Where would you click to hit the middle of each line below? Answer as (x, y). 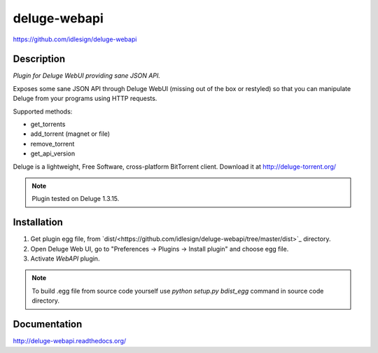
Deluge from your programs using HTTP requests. (85, 99)
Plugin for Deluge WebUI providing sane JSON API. (87, 76)
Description (39, 59)
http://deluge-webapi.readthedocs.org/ (70, 341)
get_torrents (48, 124)
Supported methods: (43, 111)
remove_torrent (52, 144)
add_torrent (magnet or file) (70, 134)
